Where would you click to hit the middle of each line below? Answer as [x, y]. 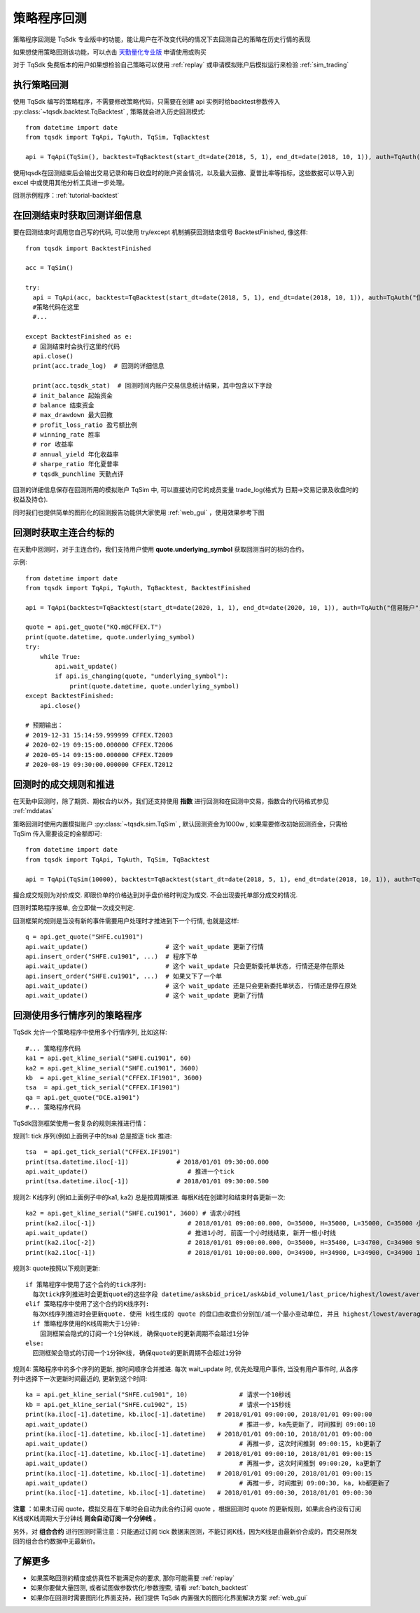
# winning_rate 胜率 [66, 435]
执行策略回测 [41, 85]
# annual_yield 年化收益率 [76, 454]
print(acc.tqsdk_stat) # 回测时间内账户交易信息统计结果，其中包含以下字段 [152, 386]
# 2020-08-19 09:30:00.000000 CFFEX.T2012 [99, 764]
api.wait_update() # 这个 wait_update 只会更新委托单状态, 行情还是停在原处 [185, 966]
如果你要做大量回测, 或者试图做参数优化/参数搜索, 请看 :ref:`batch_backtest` [139, 1588]
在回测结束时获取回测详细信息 [77, 216]
